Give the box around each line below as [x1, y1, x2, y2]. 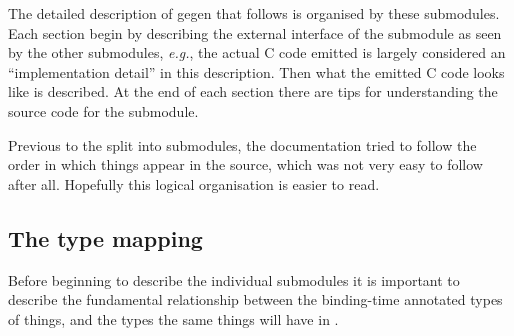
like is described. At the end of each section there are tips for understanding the [8, 81, 498, 102]
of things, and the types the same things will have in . [8, 308, 339, 329]
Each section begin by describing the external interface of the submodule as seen [8, 22, 502, 43]
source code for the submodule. [8, 100, 199, 121]
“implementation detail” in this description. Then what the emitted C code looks [8, 61, 505, 82]
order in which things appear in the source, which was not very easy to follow [8, 154, 483, 175]
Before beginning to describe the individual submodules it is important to [8, 269, 460, 290]
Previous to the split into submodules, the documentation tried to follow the [8, 134, 477, 155]
